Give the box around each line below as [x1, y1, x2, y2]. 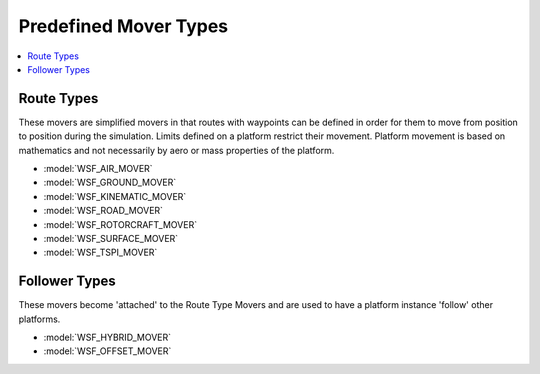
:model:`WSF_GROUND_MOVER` [43, 176, 177, 189]
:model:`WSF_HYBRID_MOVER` [43, 331, 172, 344]
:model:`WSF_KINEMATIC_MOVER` [43, 190, 187, 202]
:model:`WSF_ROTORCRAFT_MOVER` [43, 218, 198, 230]
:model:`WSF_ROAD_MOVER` [43, 205, 164, 217]
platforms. [18, 313, 61, 325]
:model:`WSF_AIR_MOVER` [43, 163, 154, 175]
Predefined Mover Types [18, 15, 229, 37]
